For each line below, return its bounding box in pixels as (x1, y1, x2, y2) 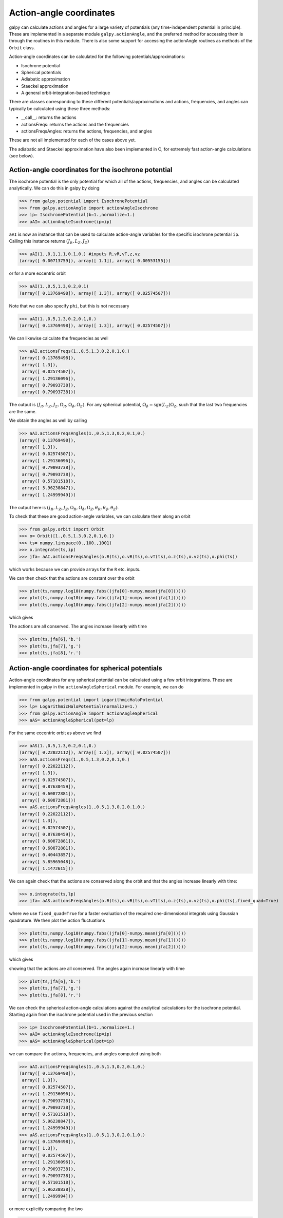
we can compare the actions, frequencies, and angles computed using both (9, 1050, 161, 1057)
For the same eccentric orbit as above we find (9, 730, 102, 736)
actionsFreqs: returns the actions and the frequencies (21, 121, 129, 127)
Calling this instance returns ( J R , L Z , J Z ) (9, 238, 89, 245)
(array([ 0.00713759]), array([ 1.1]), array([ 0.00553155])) (19, 258, 171, 264)
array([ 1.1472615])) (22, 865, 74, 871)
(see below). (9, 153, 34, 159)
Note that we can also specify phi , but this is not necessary (9, 303, 130, 309)
